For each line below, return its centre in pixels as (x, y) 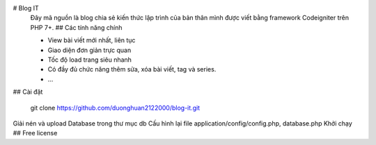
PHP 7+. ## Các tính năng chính (76, 27)
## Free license (35, 133)
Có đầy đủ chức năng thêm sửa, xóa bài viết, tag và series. (132, 69)
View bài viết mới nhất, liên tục (92, 40)
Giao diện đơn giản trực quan (89, 50)
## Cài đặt (28, 92)
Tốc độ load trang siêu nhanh (90, 60)
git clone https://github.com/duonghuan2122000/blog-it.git (115, 108)
